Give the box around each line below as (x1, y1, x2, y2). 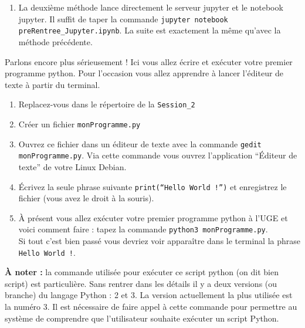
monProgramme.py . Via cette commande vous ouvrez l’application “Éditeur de (18, 149, 297, 161)
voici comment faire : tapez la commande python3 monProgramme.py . (18, 223, 268, 235)
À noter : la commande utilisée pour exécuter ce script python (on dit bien (5, 266, 279, 278)
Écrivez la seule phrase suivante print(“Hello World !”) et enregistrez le (18, 180, 287, 192)
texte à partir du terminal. (5, 78, 100, 90)
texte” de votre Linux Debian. (18, 160, 127, 173)
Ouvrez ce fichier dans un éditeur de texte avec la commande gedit (18, 137, 262, 150)
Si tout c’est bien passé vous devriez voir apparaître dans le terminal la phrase (18, 235, 300, 246)
